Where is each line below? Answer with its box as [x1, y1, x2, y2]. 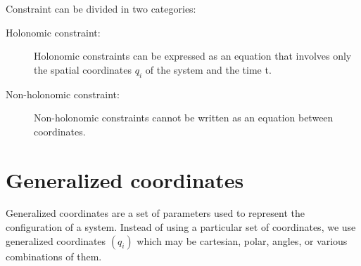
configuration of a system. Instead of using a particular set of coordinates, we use [6, 220, 356, 234]
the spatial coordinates [34, 62, 132, 77]
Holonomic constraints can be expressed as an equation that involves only [34, 48, 352, 63]
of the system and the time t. [145, 62, 272, 77]
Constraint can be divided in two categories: [6, 1, 196, 15]
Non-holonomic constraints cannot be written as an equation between [34, 110, 334, 125]
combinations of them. [6, 248, 102, 263]
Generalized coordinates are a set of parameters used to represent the [6, 206, 305, 220]
